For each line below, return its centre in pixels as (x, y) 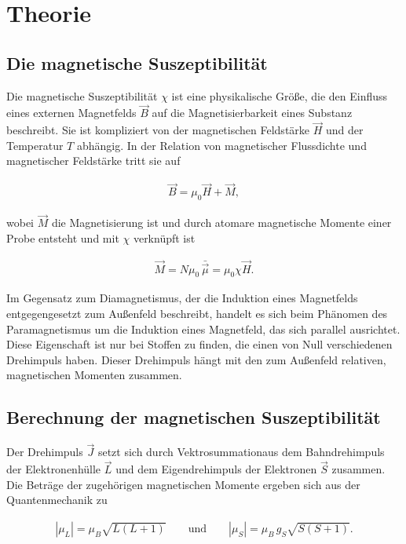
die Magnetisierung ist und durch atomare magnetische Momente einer (221, 223)
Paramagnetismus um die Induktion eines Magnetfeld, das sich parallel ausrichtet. (203, 329)
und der (345, 130)
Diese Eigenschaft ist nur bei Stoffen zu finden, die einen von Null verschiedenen (199, 344)
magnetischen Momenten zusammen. (94, 375)
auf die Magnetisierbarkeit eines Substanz (252, 113)
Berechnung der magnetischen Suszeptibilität (194, 417)
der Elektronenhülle (54, 469)
